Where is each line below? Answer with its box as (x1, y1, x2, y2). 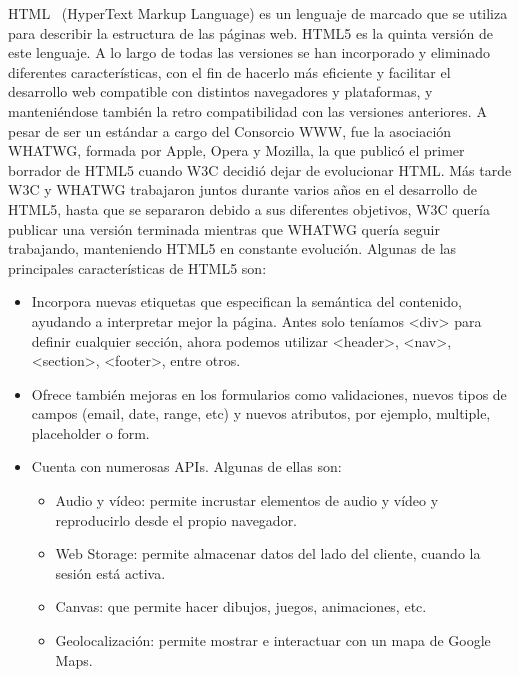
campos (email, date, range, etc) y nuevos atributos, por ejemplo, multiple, (31, 403, 491, 424)
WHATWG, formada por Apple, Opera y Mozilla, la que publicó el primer (8, 140, 465, 161)
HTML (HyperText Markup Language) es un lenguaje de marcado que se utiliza (8, 3, 508, 23)
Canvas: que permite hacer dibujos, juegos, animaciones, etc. (55, 596, 427, 617)
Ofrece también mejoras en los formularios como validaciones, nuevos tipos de (31, 383, 507, 404)
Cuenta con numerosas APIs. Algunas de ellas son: (31, 456, 342, 477)
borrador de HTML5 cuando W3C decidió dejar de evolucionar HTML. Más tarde (8, 159, 512, 180)
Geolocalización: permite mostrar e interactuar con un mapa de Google (55, 630, 491, 651)
